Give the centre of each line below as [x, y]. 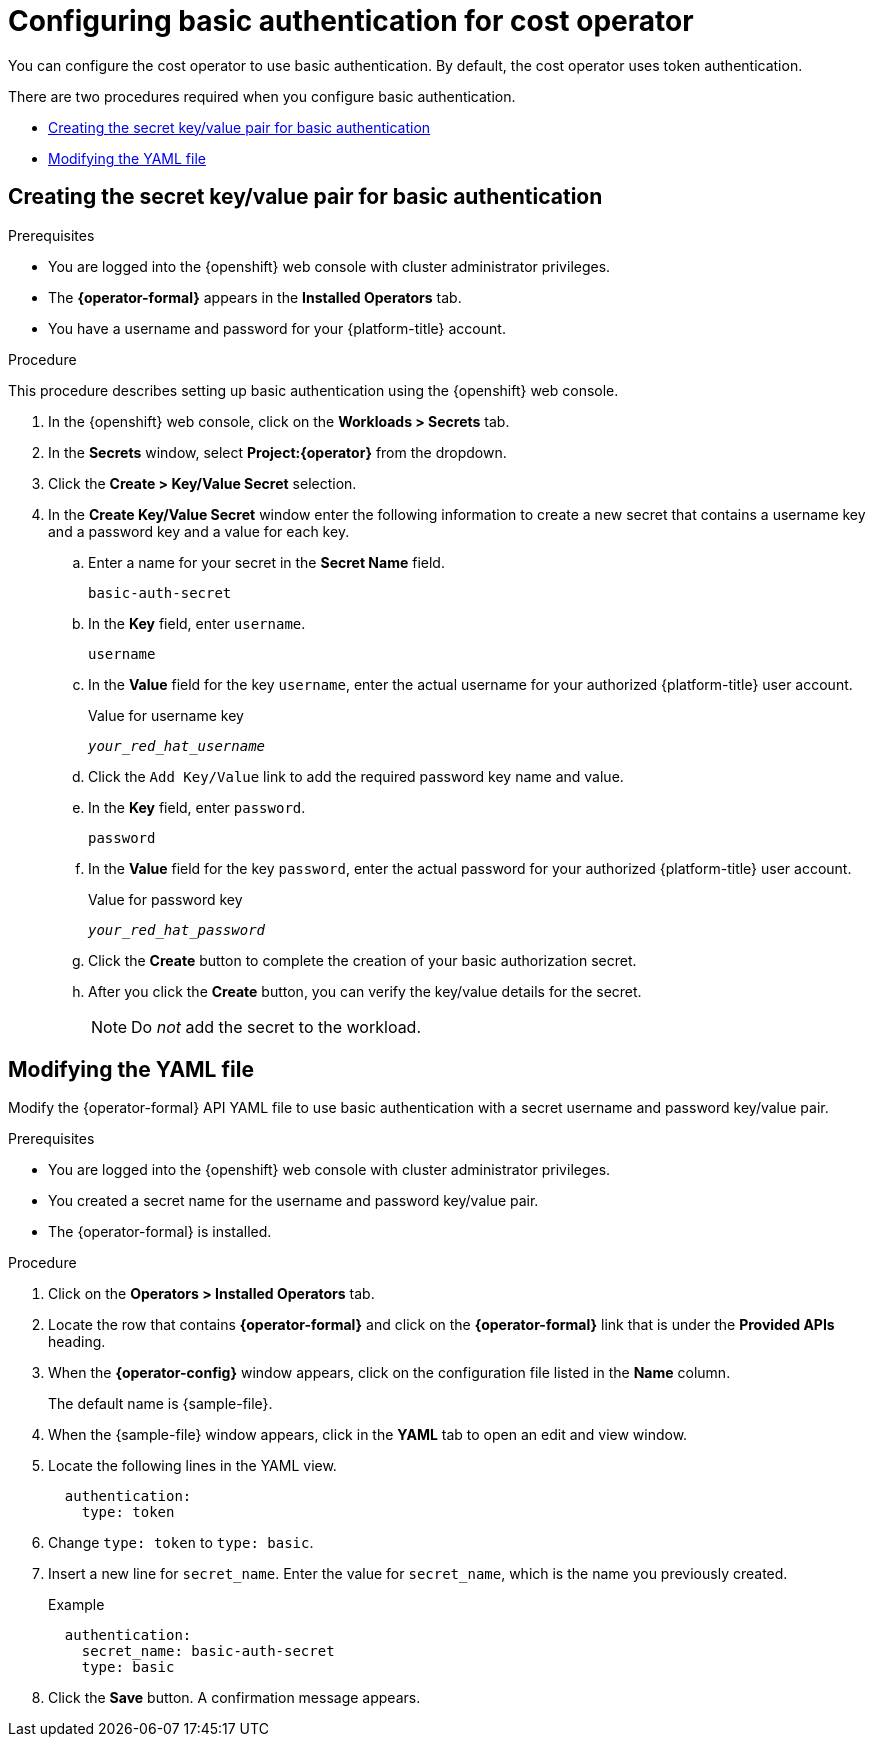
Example [76, 1605]
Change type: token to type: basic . [181, 1543]
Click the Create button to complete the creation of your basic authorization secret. [362, 960]
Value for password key [165, 899]
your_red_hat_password [177, 929]
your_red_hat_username [177, 745]
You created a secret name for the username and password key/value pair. [293, 1201]
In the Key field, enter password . [197, 807]
